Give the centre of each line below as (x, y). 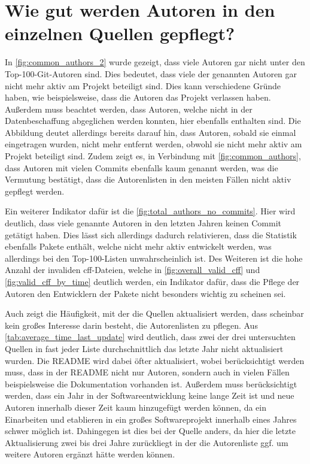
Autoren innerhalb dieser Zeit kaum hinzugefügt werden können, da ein (136, 407)
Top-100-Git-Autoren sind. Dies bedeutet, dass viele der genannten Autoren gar (151, 73)
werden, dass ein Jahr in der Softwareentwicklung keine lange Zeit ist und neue (150, 395)
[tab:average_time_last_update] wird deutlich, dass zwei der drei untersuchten (150, 337)
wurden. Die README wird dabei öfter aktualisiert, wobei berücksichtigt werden (155, 360)
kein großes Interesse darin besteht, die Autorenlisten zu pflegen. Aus (131, 325)
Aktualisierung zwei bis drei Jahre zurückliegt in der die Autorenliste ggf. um (147, 442)
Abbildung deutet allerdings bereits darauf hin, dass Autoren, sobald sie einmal (151, 132)
